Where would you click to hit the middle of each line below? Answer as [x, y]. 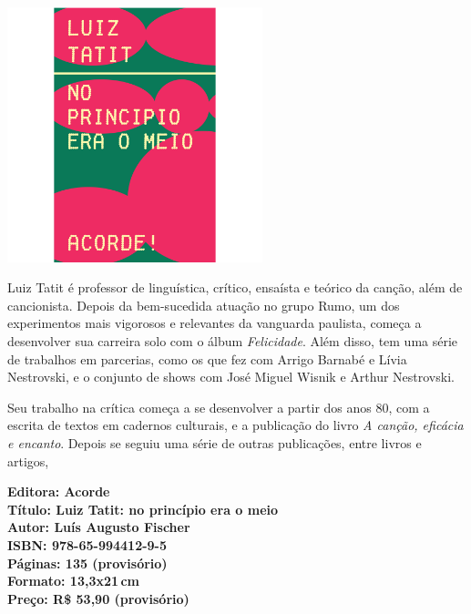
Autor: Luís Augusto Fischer [99, 527]
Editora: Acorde [59, 491]
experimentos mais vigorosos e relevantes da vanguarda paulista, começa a [215, 323]
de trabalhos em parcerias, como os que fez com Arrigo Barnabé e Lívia [207, 358]
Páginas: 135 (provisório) [87, 563]
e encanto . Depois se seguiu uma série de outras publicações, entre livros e [215, 443]
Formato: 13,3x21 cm [73, 581]
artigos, [28, 460]
